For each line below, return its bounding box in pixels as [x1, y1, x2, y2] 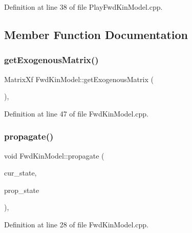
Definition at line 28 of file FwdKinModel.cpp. [4, 219, 149, 229]
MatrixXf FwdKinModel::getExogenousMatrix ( [4, 73, 154, 84]
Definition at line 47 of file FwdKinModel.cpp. [4, 108, 149, 119]
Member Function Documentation [4, 26, 188, 42]
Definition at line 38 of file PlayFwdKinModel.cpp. [4, 2, 163, 12]
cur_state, [4, 167, 37, 178]
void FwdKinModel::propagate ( [4, 150, 104, 161]
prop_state [4, 184, 39, 195]
